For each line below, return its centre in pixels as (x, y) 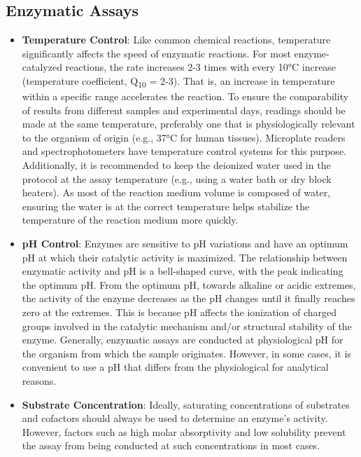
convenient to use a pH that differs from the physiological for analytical (175, 367)
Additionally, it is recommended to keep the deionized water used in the (176, 165)
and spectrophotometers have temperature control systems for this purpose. (184, 151)
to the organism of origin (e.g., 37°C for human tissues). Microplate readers (184, 137)
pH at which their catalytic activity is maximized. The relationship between (185, 257)
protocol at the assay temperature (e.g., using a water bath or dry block (177, 178)
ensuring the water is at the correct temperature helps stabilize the (166, 206)
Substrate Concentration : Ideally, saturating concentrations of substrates (186, 404)
